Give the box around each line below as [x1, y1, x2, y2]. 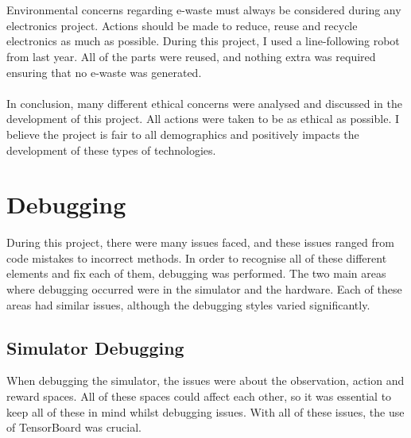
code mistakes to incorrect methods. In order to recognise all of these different [6, 249, 387, 266]
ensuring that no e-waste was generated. [6, 63, 202, 80]
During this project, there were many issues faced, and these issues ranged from [6, 234, 394, 251]
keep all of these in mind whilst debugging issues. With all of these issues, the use [6, 403, 405, 420]
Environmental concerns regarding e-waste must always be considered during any [6, 2, 401, 18]
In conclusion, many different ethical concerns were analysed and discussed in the [6, 94, 402, 111]
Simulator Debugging [6, 335, 184, 359]
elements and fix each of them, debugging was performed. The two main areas [6, 265, 386, 282]
